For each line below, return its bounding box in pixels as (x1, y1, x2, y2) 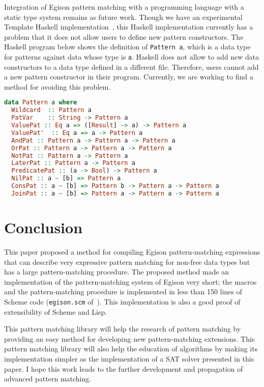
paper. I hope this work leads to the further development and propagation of (4, 363, 243, 374)
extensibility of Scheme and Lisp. (4, 306, 107, 317)
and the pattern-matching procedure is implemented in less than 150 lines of (4, 286, 242, 297)
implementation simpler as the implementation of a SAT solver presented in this (4, 353, 254, 364)
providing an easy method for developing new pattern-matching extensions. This (4, 333, 255, 344)
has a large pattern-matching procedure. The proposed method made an (4, 266, 229, 277)
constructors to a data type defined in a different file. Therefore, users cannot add (4, 61, 259, 72)
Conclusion (4, 217, 83, 238)
